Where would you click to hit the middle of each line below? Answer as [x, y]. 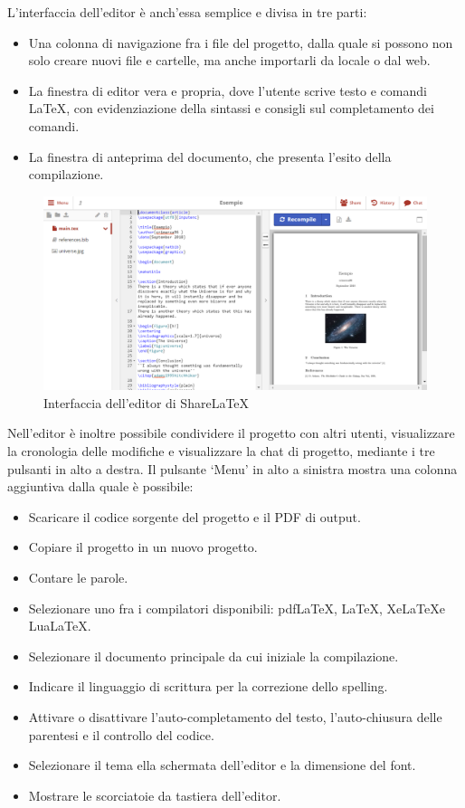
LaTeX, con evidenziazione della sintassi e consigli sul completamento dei [231, 108]
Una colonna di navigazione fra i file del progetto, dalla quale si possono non [241, 42]
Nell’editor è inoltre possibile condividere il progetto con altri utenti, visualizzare [231, 433]
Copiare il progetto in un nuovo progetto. [143, 547]
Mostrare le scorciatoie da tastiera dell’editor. [155, 795]
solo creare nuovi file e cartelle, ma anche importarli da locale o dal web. [229, 60]
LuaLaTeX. [60, 626]
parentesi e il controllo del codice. [121, 734]
